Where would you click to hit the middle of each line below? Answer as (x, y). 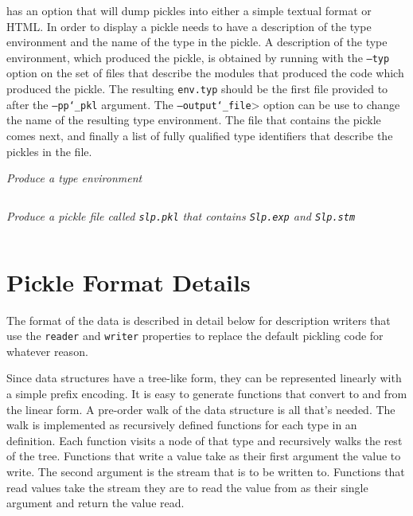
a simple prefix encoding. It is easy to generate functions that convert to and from (207, 393)
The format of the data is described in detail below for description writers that (199, 320)
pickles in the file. (49, 151)
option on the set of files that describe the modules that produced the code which (205, 73)
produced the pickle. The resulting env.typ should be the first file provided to (197, 89)
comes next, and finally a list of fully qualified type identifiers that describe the (200, 135)
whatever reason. (47, 351)
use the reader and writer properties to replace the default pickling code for (195, 336)
